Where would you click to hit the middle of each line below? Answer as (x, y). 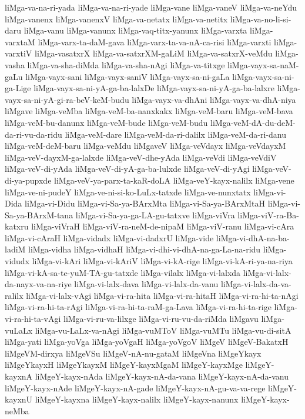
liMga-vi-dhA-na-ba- (253, 237)
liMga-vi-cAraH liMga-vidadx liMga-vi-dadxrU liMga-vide (109, 237)
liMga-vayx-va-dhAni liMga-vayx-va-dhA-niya (214, 99)
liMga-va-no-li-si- (261, 19)
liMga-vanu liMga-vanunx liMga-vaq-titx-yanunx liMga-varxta (135, 30)
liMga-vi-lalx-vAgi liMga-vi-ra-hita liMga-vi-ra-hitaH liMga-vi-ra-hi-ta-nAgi (162, 295)
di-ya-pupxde (28, 180)
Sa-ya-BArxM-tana (39, 215)
